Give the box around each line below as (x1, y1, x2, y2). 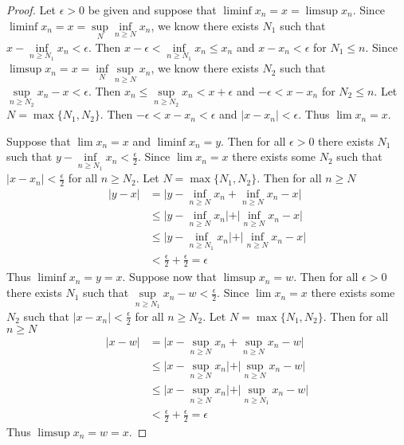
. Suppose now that (122, 268, 217, 285)
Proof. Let (6, 2, 56, 18)
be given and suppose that (88, 2, 217, 18)
